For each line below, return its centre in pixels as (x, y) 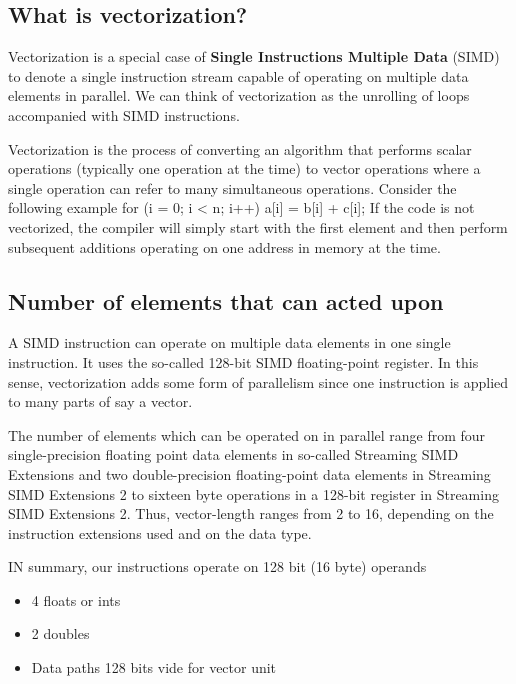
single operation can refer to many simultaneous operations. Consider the (232, 187)
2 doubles (60, 633)
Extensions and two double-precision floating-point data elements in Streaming (249, 473)
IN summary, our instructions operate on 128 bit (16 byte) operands (217, 566)
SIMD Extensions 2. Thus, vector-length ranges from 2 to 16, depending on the (251, 513)
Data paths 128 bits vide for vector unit (154, 667)
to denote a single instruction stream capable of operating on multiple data (238, 75)
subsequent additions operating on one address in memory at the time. (224, 246)
